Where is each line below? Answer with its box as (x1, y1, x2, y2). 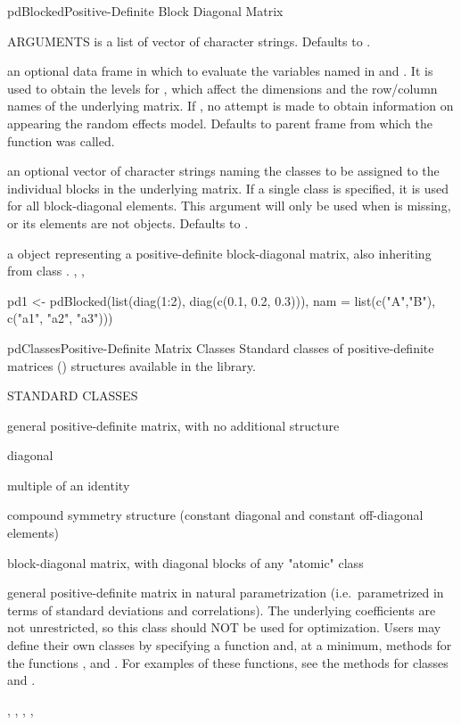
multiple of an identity (7, 475, 130, 494)
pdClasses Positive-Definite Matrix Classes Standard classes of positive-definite (7, 338, 434, 357)
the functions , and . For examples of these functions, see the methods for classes (7, 653, 449, 671)
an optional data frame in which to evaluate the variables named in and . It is (7, 62, 433, 80)
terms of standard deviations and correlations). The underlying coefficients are (7, 600, 436, 619)
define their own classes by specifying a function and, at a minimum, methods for (7, 636, 452, 655)
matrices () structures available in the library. (7, 356, 256, 375)
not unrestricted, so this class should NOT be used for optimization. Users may (7, 618, 441, 637)
